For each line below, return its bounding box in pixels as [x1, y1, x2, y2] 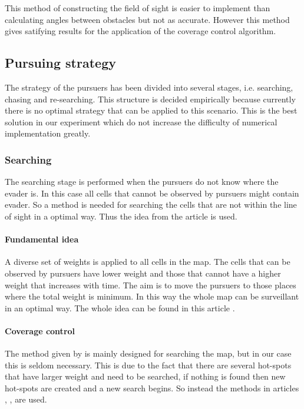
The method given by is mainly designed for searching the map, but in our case [5, 347, 292, 360]
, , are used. [5, 393, 47, 405]
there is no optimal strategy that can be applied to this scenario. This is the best [5, 104, 298, 117]
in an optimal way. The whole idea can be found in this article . [5, 301, 235, 314]
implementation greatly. [5, 127, 91, 139]
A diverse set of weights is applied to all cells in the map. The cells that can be [5, 255, 290, 268]
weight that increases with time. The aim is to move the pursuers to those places [5, 278, 296, 291]
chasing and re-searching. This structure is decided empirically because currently [5, 92, 296, 105]
